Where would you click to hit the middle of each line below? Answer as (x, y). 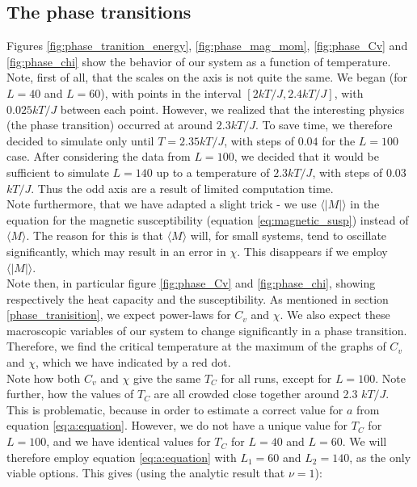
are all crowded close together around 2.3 (256, 394)
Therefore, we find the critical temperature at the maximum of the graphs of (196, 346)
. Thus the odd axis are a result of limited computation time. (182, 188)
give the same (167, 378)
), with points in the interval (171, 92)
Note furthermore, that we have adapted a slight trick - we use (162, 204)
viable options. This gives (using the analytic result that (146, 473)
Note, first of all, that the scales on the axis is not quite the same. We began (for (207, 77)
